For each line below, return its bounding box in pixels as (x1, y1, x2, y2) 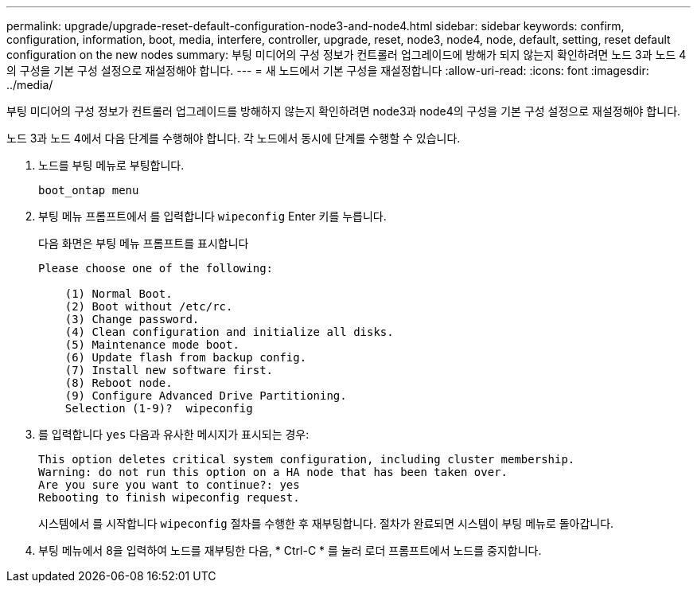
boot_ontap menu (38, 184, 139, 197)
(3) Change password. (64, 313, 200, 326)
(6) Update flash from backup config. (64, 351, 307, 364)
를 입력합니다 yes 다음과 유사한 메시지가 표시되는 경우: (38, 427, 310, 441)
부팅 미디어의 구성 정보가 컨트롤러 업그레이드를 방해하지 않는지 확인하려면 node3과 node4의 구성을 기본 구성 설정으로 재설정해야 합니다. (6, 104, 681, 118)
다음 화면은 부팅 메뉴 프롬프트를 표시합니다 (38, 236, 249, 250)
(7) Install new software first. (64, 364, 274, 376)
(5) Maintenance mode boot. (64, 338, 239, 351)
